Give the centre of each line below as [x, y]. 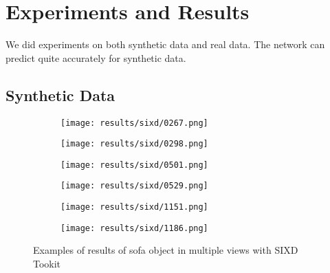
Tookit [47, 264]
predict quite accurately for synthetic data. [96, 57]
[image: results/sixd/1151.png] [134, 207]
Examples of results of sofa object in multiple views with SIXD [166, 250]
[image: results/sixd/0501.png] [134, 165]
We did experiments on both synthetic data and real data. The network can [165, 44]
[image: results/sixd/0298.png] [134, 144]
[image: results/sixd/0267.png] [134, 123]
